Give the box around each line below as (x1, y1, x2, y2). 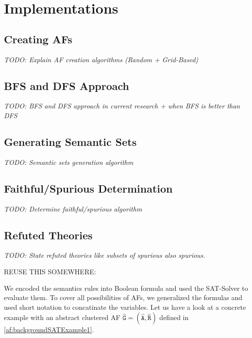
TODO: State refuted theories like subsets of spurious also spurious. (4, 250, 205, 260)
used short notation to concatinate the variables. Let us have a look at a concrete (4, 302, 246, 312)
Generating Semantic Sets (4, 134, 137, 149)
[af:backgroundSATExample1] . (4, 324, 94, 335)
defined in (159, 312, 189, 322)
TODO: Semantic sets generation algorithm (4, 157, 134, 167)
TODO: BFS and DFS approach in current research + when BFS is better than (4, 101, 240, 111)
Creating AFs (4, 31, 72, 46)
